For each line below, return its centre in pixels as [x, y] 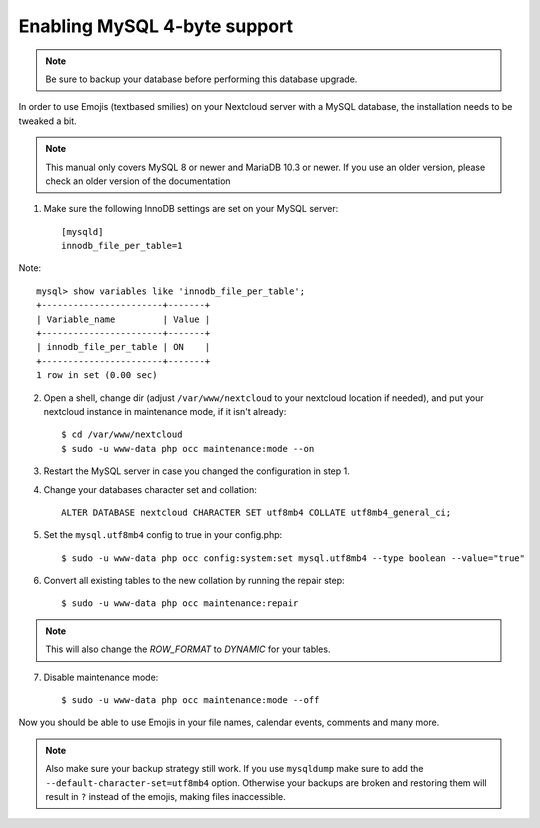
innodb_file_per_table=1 [122, 246]
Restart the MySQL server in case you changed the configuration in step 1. [196, 471]
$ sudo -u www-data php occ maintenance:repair [180, 603]
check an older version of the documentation [138, 181]
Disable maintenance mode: [101, 677]
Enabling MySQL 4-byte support [156, 26]
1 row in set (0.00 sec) [97, 375]
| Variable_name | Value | [123, 319]
